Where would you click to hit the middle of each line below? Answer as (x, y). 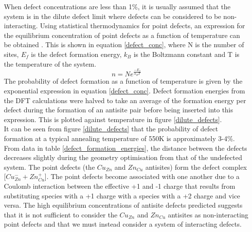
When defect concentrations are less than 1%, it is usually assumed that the (117, 6)
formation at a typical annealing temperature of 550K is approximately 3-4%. (119, 138)
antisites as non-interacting (208, 214)
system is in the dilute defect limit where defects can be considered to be (113, 16)
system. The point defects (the (49, 167)
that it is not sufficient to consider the (61, 214)
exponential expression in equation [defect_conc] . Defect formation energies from (125, 91)
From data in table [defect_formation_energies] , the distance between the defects (126, 148)
